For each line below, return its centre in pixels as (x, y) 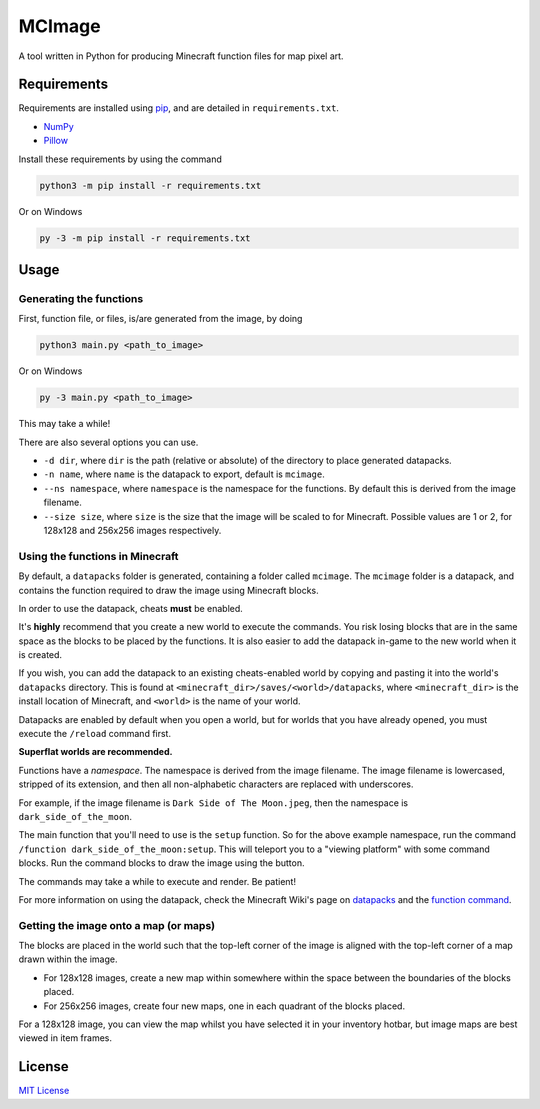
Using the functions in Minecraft (98, 556)
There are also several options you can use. (108, 442)
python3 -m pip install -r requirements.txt (150, 185)
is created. (40, 655)
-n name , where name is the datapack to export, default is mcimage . (184, 474)
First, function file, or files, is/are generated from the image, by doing (160, 319)
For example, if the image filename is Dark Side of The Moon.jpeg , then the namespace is (213, 802)
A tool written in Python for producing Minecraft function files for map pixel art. (181, 56)
